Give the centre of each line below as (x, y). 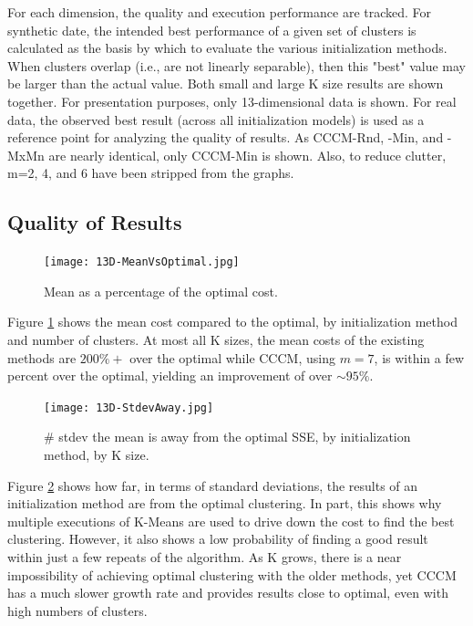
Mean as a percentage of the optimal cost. (161, 291)
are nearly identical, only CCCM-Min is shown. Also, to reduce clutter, (247, 155)
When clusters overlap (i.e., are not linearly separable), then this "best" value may (236, 65)
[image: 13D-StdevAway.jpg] (129, 407)
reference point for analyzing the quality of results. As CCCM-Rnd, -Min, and (226, 137)
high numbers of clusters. (77, 610)
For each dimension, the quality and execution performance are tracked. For (220, 12)
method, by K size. (97, 455)
